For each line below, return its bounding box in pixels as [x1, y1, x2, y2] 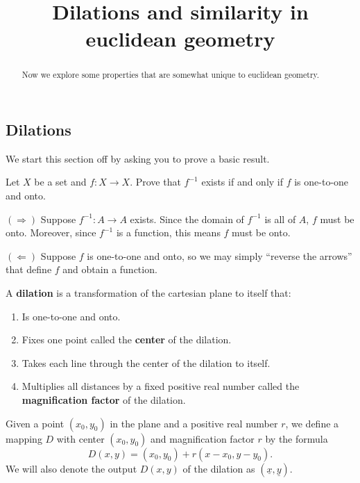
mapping [6, 431, 42, 445]
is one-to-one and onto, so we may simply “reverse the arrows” [87, 248, 352, 263]
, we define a [285, 416, 339, 430]
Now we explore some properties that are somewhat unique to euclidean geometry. [22, 69, 320, 81]
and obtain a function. [62, 262, 157, 277]
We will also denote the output [6, 461, 137, 475]
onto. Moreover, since [6, 225, 96, 240]
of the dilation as [182, 461, 255, 475]
